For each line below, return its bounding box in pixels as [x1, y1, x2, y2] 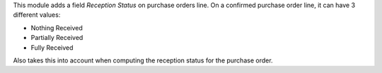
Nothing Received [30, 23, 83, 32]
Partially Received [30, 34, 83, 42]
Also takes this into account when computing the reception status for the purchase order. [13, 56, 273, 65]
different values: [13, 11, 61, 19]
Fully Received [30, 43, 74, 52]
